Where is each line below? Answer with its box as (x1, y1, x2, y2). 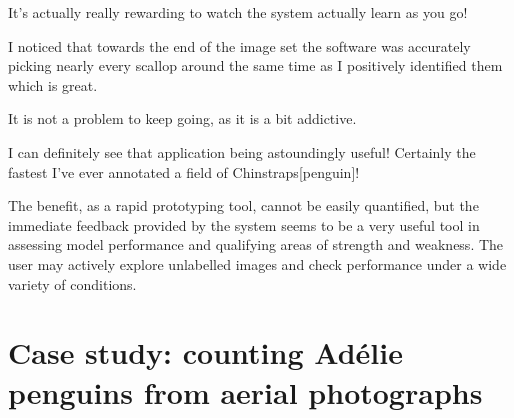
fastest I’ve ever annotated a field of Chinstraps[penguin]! (8, 161, 360, 182)
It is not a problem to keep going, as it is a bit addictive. (8, 108, 357, 129)
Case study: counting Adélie (8, 332, 403, 373)
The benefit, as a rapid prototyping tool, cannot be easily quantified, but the (8, 195, 479, 216)
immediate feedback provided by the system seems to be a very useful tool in (8, 214, 480, 235)
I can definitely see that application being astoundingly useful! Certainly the (8, 141, 476, 162)
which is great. (8, 74, 98, 95)
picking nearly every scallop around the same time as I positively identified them (8, 55, 503, 76)
